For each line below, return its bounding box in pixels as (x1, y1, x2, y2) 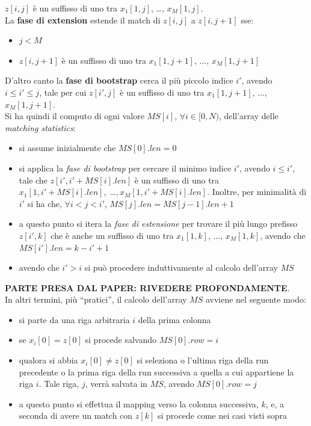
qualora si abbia (19, 354, 78, 366)
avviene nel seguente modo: (205, 293, 306, 306)
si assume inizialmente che (19, 141, 116, 154)
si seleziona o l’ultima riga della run (137, 354, 269, 366)
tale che (19, 173, 48, 186)
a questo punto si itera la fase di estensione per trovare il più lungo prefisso (19, 217, 298, 230)
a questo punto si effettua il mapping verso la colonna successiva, (19, 397, 259, 410)
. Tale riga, (38, 377, 79, 390)
